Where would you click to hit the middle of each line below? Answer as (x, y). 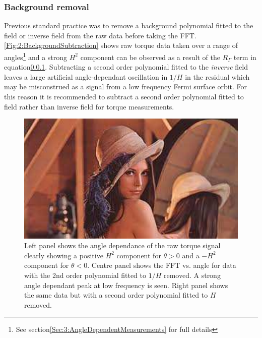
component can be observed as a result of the (150, 57)
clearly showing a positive (64, 255)
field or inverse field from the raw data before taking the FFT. (100, 35)
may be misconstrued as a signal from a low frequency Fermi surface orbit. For (126, 87)
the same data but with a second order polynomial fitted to (116, 295)
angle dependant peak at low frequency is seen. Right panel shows (126, 285)
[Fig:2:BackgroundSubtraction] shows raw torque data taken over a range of (121, 45)
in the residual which (217, 76)
